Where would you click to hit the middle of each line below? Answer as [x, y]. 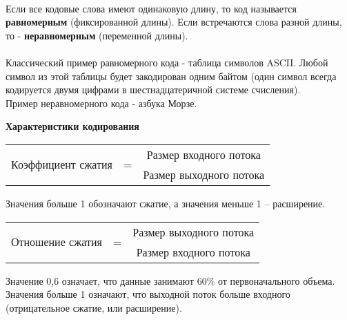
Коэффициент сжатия [62, 164]
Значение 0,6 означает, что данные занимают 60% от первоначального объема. [170, 280]
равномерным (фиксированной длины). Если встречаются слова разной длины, [174, 22]
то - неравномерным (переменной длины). [97, 35]
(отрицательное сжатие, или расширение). [94, 307]
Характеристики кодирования [72, 126]
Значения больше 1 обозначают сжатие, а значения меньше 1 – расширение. [166, 203]
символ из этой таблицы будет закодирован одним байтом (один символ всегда [171, 76]
